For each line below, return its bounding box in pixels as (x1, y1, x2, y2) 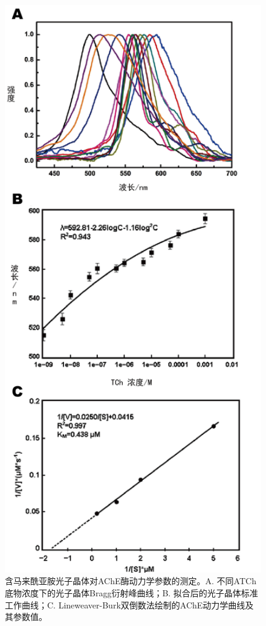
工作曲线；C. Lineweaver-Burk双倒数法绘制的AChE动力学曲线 (5, 598, 245, 611)
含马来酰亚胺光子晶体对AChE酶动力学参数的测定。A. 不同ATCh (5, 574, 256, 587)
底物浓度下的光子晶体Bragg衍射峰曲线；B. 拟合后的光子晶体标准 (5, 587, 258, 599)
